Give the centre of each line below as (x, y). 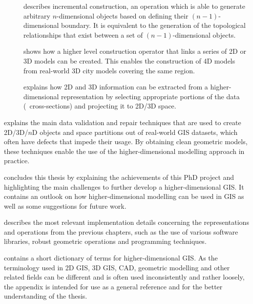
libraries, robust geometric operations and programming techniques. (105, 241)
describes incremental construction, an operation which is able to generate (134, 6)
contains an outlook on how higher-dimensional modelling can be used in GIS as (124, 196)
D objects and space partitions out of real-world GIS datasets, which (135, 132)
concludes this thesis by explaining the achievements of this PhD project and (119, 177)
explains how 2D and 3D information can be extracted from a (116, 87)
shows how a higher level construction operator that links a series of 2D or (135, 51)
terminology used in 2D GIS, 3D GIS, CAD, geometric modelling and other (117, 267)
